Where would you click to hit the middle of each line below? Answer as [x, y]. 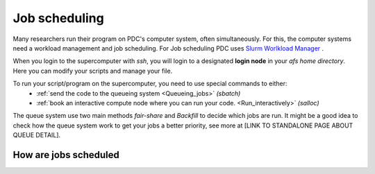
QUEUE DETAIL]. [37, 135]
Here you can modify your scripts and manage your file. [93, 71]
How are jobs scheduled [66, 155]
